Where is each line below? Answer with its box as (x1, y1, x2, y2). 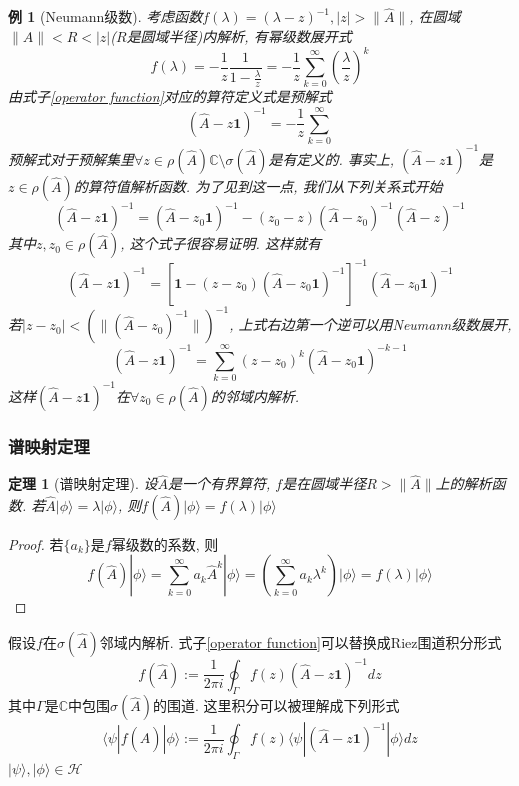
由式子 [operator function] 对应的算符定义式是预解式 (8, 86, 332, 107)
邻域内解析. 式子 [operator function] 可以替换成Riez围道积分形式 (99, 632, 502, 653)
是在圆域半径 (282, 473, 367, 494)
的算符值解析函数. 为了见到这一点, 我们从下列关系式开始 (73, 175, 443, 196)
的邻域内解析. (210, 385, 300, 406)
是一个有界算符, (168, 473, 271, 494)
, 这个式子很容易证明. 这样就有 (120, 233, 321, 254)
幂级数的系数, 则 (111, 533, 219, 554)
